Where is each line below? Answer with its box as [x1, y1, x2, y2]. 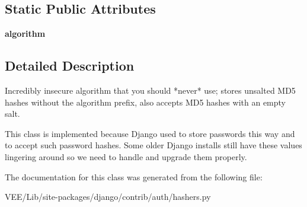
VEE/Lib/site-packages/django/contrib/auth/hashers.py [5, 190, 211, 203]
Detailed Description [5, 56, 135, 75]
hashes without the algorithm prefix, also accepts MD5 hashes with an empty [5, 95, 286, 108]
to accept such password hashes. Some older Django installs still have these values [5, 139, 302, 151]
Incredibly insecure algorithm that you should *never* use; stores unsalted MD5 [5, 84, 296, 96]
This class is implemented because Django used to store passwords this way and [5, 127, 295, 139]
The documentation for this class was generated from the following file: [5, 170, 263, 183]
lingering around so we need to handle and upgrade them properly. [5, 150, 247, 163]
